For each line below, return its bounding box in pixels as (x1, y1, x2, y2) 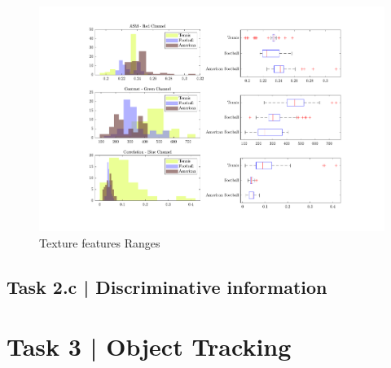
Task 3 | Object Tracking (7, 330, 292, 363)
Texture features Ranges (39, 234, 160, 251)
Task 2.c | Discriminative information (7, 274, 327, 299)
